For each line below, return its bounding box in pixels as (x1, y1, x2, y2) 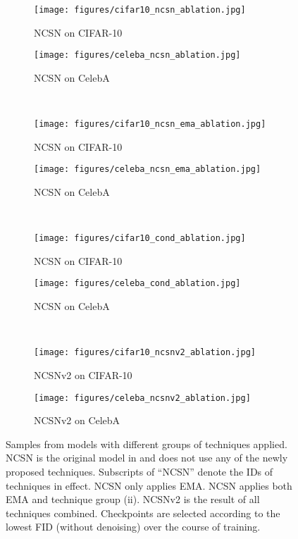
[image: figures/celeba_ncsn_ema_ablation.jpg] (34, 164, 261, 175)
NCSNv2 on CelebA (34, 413, 120, 428)
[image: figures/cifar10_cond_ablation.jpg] (34, 233, 246, 244)
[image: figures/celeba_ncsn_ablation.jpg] (34, 50, 241, 61)
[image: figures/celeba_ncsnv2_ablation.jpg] (34, 392, 251, 403)
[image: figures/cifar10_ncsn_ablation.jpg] (34, 5, 246, 15)
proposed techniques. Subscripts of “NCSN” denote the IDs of (6, 464, 273, 478)
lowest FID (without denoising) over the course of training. (6, 519, 261, 534)
